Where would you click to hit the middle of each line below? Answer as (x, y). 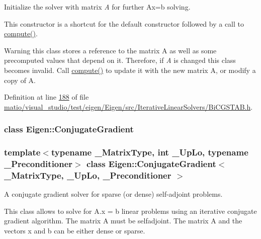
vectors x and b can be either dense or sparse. (75, 231)
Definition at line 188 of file (47, 97)
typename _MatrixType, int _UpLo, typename (150, 152)
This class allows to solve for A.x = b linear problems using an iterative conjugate (130, 211)
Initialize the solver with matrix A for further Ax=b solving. (97, 7)
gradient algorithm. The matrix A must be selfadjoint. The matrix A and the (123, 221)
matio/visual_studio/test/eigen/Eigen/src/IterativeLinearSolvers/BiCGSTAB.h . (128, 106)
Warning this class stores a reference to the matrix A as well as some (110, 50)
